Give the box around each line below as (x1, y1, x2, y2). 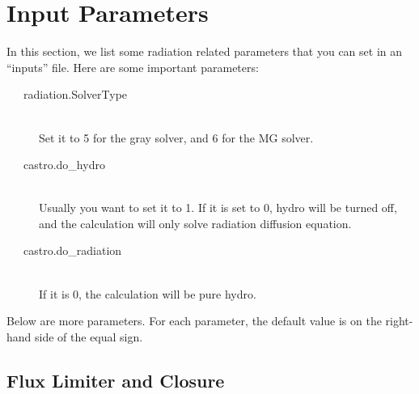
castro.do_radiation (23, 242, 122, 259)
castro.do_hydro (23, 156, 105, 173)
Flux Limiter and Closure (6, 367, 225, 392)
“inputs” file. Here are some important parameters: (6, 58, 259, 75)
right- (385, 312, 413, 329)
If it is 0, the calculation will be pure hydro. (39, 285, 256, 302)
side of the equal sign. (35, 328, 143, 345)
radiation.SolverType (23, 86, 128, 103)
